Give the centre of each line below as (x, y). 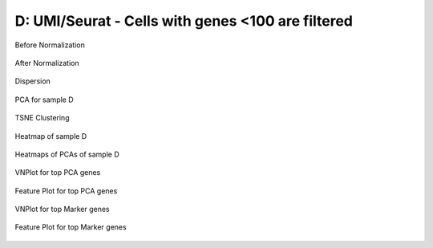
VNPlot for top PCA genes (58, 173)
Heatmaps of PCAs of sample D (67, 154)
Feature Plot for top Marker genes (71, 227)
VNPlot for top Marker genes (62, 209)
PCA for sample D (44, 100)
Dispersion (33, 81)
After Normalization (47, 63)
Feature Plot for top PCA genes (66, 191)
